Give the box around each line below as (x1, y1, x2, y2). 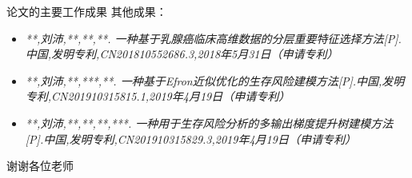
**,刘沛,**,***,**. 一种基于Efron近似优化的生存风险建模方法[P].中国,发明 (25, 72, 405, 89)
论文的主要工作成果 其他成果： (6, 3, 167, 19)
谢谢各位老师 (6, 157, 74, 174)
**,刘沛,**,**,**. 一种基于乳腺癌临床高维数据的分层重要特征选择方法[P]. (25, 30, 402, 46)
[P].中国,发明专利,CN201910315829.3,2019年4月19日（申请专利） (25, 130, 356, 147)
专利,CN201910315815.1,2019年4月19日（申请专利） (25, 88, 290, 105)
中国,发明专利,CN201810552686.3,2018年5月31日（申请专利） (25, 45, 338, 62)
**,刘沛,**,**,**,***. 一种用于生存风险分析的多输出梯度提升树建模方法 (25, 114, 394, 131)
